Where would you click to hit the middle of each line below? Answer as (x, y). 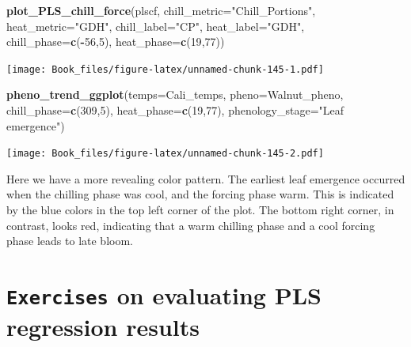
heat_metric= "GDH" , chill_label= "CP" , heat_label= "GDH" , (156, 26)
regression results (103, 327)
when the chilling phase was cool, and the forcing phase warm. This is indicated (200, 194)
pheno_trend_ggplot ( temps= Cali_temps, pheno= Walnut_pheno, (175, 94)
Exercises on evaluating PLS (164, 295)
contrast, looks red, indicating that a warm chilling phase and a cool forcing (191, 225)
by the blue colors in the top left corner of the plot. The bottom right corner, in (200, 210)
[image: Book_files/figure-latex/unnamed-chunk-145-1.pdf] (165, 69)
